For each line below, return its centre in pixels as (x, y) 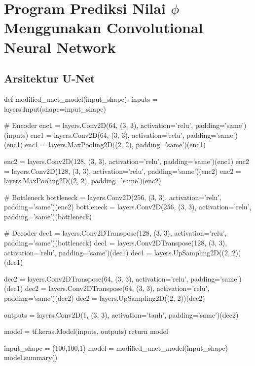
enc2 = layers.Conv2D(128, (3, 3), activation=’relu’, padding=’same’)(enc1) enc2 (127, 161)
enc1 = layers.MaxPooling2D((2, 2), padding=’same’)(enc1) (115, 144)
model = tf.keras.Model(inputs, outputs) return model (86, 331)
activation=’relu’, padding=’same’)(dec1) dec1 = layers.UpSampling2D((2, (117, 252)
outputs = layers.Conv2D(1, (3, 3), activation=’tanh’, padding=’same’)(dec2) (121, 314)
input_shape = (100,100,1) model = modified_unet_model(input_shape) (116, 347)
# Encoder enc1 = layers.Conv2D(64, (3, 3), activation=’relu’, (99, 125)
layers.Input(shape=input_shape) (55, 108)
